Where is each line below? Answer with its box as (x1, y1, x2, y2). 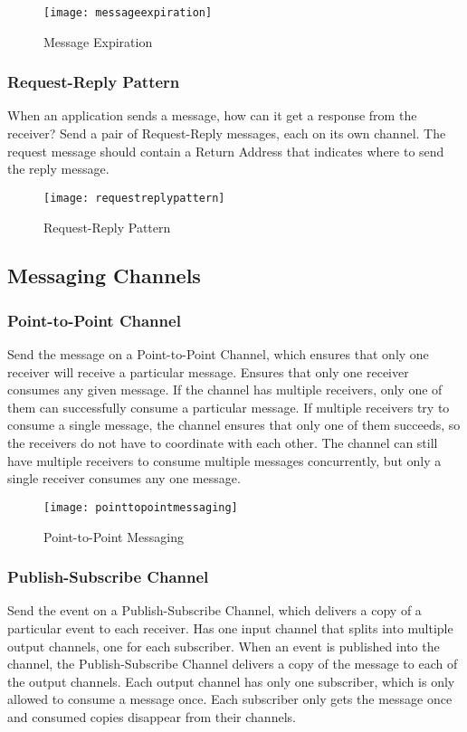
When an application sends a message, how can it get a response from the (7, 106, 417, 125)
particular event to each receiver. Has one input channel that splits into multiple (7, 618, 453, 637)
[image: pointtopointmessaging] (43, 500, 238, 514)
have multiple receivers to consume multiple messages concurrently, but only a (7, 451, 442, 470)
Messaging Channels (7, 261, 201, 290)
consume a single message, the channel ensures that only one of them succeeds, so (7, 415, 461, 434)
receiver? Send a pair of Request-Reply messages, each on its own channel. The (7, 124, 446, 143)
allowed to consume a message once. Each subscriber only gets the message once (7, 689, 453, 708)
